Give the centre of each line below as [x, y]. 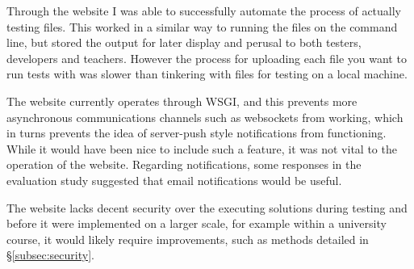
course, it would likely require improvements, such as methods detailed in [188, 239]
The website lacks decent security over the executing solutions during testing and [207, 207]
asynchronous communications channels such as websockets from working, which [205, 117]
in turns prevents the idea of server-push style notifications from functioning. [197, 133]
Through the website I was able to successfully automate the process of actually [204, 11]
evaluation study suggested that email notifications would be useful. [174, 180]
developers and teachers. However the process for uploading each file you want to [207, 58]
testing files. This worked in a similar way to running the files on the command [202, 26]
